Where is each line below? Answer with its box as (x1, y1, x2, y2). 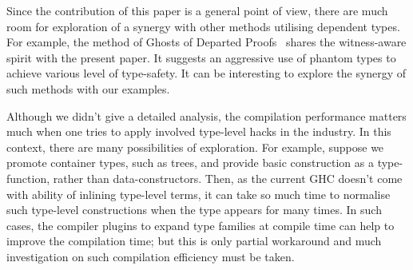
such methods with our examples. (6, 80, 170, 97)
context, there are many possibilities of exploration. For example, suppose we (6, 138, 384, 155)
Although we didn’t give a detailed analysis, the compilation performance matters (6, 107, 407, 124)
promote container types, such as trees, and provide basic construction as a (6, 154, 374, 171)
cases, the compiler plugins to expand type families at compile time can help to (6, 216, 395, 233)
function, (6, 169, 50, 186)
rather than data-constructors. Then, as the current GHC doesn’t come (53, 169, 403, 186)
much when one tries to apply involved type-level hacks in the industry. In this (6, 123, 391, 140)
